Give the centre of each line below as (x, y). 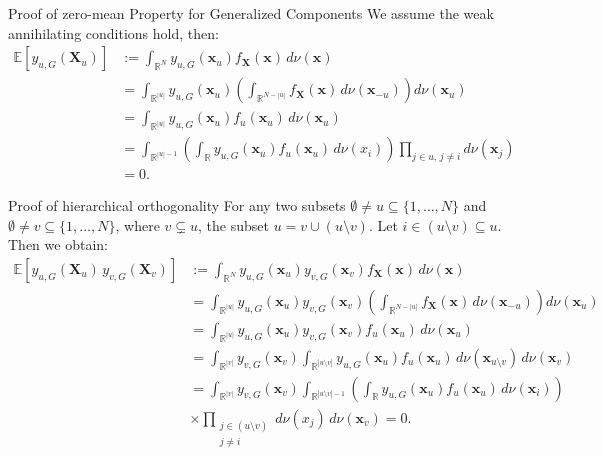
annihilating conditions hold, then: (113, 32)
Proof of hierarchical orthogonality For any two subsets (177, 205)
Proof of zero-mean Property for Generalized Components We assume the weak (251, 13)
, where (137, 224)
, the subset (233, 224)
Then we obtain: (58, 244)
